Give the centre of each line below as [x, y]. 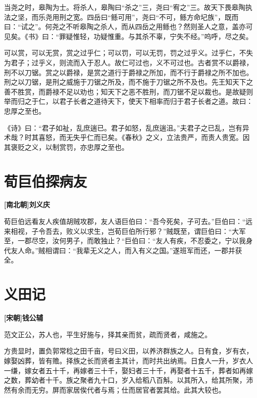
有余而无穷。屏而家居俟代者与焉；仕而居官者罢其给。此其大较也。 [118, 389]
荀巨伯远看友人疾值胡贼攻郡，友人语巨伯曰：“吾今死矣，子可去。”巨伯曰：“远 [128, 221]
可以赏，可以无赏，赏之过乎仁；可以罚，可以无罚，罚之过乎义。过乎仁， [122, 53]
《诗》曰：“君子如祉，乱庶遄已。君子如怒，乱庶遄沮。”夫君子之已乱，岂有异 [127, 127]
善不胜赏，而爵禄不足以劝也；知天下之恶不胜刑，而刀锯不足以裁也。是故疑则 [128, 91]
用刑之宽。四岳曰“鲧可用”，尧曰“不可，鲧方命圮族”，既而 [145, 17]
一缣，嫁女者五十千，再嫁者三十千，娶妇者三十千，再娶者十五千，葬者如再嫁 [128, 370]
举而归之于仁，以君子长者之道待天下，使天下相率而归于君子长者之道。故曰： [128, 101]
